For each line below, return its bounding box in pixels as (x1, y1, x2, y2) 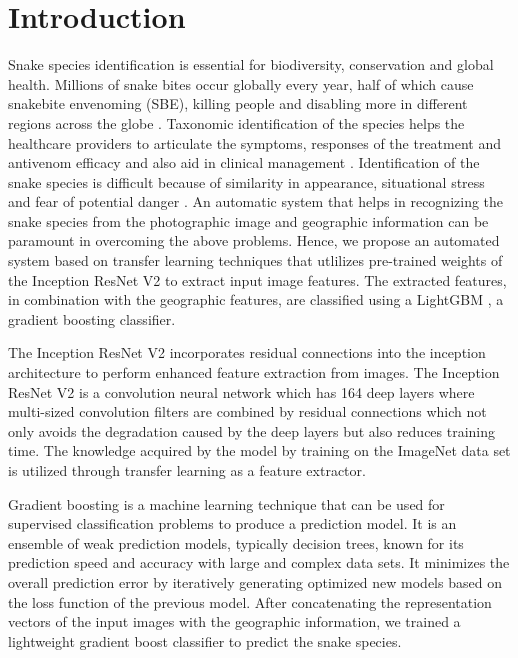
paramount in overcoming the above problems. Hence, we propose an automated (8, 230, 500, 251)
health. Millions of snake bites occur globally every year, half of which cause (8, 73, 474, 94)
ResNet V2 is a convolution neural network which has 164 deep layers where (8, 381, 475, 402)
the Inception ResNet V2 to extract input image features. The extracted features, (8, 269, 507, 290)
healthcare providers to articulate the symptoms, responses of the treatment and (8, 132, 502, 153)
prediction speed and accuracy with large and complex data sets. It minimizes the (8, 552, 510, 573)
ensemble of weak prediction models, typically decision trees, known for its (8, 532, 464, 553)
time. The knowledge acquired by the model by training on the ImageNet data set (8, 440, 511, 461)
